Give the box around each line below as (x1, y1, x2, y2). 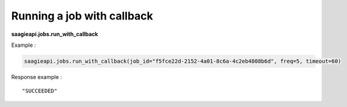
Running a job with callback (11, 9, 153, 22)
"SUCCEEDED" (22, 88, 58, 94)
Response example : (11, 73, 62, 80)
